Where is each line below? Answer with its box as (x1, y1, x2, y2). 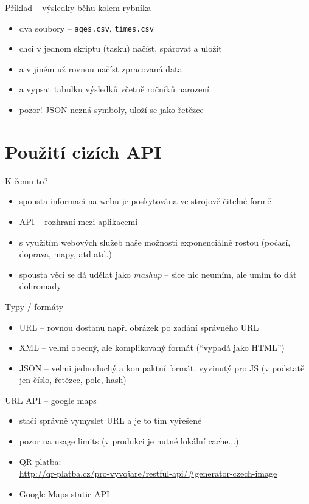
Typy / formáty (5, 300, 64, 312)
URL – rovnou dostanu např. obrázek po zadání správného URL (19, 320, 259, 333)
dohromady (19, 280, 61, 292)
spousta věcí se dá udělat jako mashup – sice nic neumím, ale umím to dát (19, 268, 297, 280)
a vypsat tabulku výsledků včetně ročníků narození (19, 83, 209, 95)
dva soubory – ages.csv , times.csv (19, 21, 154, 34)
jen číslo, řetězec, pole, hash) (19, 373, 127, 386)
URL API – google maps (5, 393, 97, 406)
